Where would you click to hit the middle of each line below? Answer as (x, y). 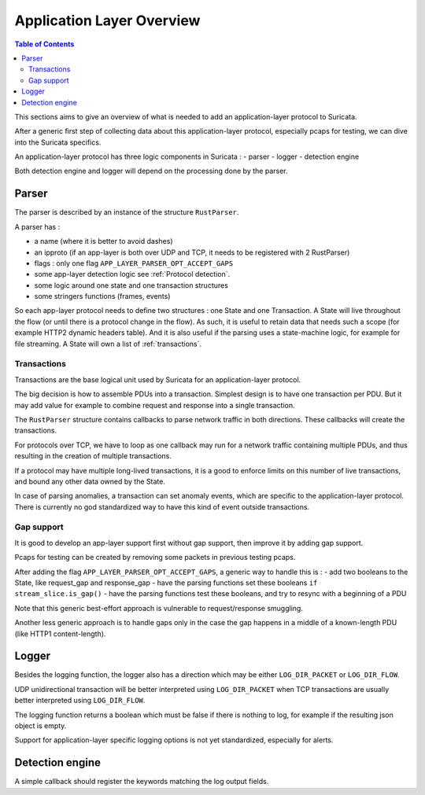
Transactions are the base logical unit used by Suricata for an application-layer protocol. (158, 379)
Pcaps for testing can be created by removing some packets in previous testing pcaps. (155, 558)
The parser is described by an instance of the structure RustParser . (127, 212)
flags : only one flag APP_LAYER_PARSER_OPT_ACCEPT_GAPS (134, 263)
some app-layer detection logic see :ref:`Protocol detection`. (132, 274)
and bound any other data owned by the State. (90, 481)
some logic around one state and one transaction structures (131, 285)
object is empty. (41, 726)
